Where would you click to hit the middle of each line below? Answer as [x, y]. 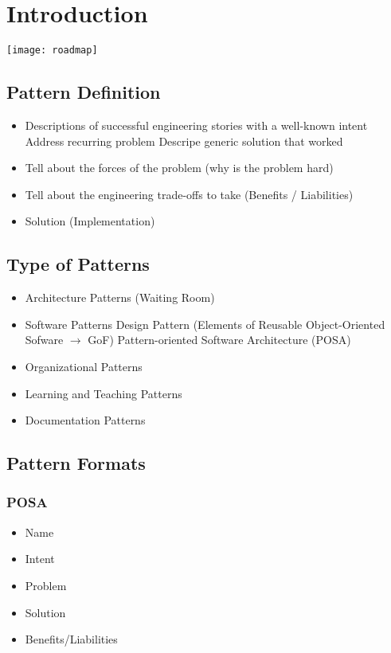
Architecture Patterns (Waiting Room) [120, 297]
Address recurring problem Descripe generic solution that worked [184, 141]
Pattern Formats [76, 463]
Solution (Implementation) [90, 221]
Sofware [44, 340]
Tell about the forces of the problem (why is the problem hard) [179, 168]
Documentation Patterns [85, 420]
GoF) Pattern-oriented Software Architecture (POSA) [219, 340]
